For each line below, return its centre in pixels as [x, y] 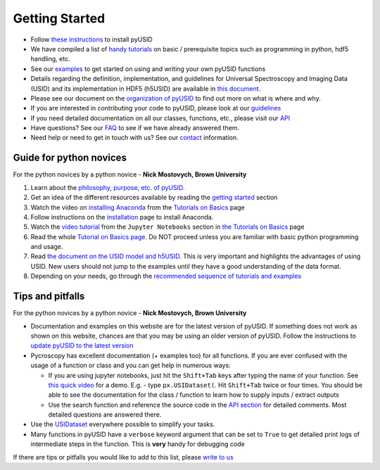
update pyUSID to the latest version [82, 345]
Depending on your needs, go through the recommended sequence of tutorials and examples [166, 276]
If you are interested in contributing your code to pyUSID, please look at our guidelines [156, 108]
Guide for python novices [70, 158]
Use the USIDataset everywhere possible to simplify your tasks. [123, 424]
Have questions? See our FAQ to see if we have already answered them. [135, 128]
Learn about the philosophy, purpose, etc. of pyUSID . [108, 187]
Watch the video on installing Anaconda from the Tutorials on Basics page [138, 207]
